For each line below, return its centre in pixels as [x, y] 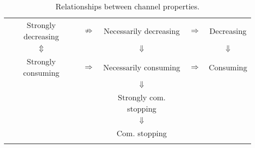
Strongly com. [142, 97]
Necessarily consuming [142, 67]
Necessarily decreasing [142, 30]
